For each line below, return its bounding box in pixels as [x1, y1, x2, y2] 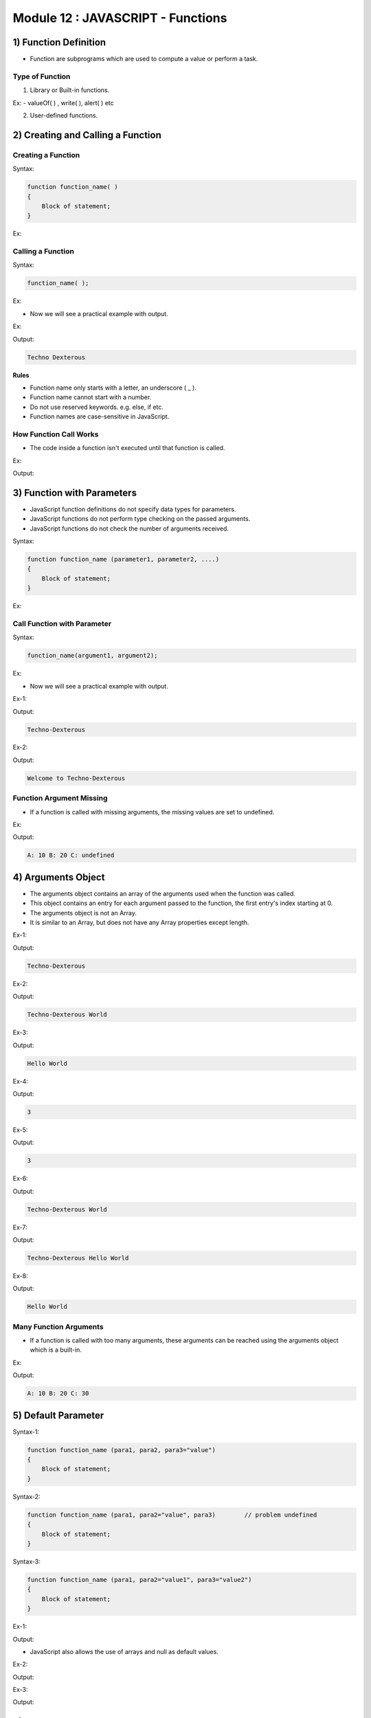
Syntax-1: [12, 1427, 40, 1436]
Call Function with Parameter [12, 619, 112, 628]
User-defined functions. [30, 111, 98, 120]
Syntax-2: [12, 1492, 41, 1501]
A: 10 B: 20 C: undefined [27, 851, 115, 859]
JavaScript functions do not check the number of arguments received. [30, 524, 229, 533]
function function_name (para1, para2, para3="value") [27, 1446, 216, 1453]
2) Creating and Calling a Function [12, 129, 161, 141]
